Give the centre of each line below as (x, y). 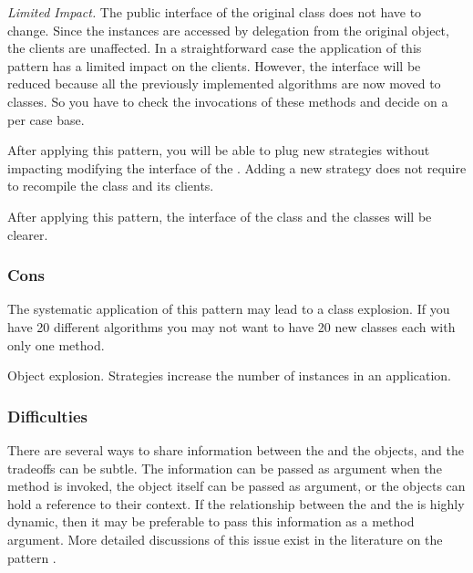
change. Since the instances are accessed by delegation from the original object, (228, 30)
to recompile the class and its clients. (111, 186)
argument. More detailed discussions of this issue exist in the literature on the (225, 539)
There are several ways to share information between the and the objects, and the (236, 449)
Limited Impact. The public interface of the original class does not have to (215, 12)
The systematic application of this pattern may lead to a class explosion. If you (229, 309)
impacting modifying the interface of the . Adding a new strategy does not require (237, 167)
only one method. (56, 344)
